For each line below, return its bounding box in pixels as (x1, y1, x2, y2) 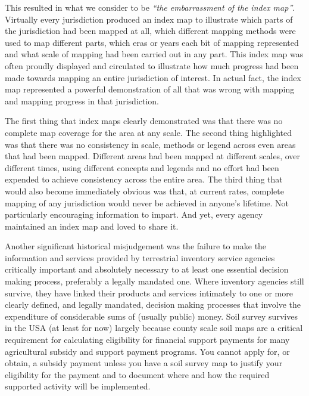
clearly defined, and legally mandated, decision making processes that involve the (5, 298, 301, 311)
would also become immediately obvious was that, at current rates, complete (5, 184, 284, 197)
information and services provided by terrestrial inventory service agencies (5, 251, 275, 264)
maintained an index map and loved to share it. (5, 219, 179, 232)
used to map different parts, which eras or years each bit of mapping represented (5, 36, 299, 48)
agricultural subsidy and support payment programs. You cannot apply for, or (5, 345, 290, 357)
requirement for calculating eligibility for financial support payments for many (5, 333, 290, 346)
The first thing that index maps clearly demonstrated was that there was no (5, 115, 283, 127)
